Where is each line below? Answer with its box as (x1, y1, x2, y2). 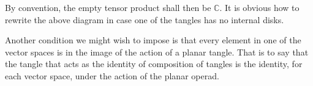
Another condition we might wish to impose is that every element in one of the (5, 34, 301, 46)
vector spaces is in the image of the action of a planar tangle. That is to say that (5, 45, 309, 58)
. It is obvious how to (219, 1, 300, 13)
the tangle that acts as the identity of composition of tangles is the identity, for (5, 57, 303, 70)
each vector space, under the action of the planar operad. (5, 69, 219, 82)
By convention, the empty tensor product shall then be (5, 1, 211, 13)
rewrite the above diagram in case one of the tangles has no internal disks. (5, 13, 284, 26)
